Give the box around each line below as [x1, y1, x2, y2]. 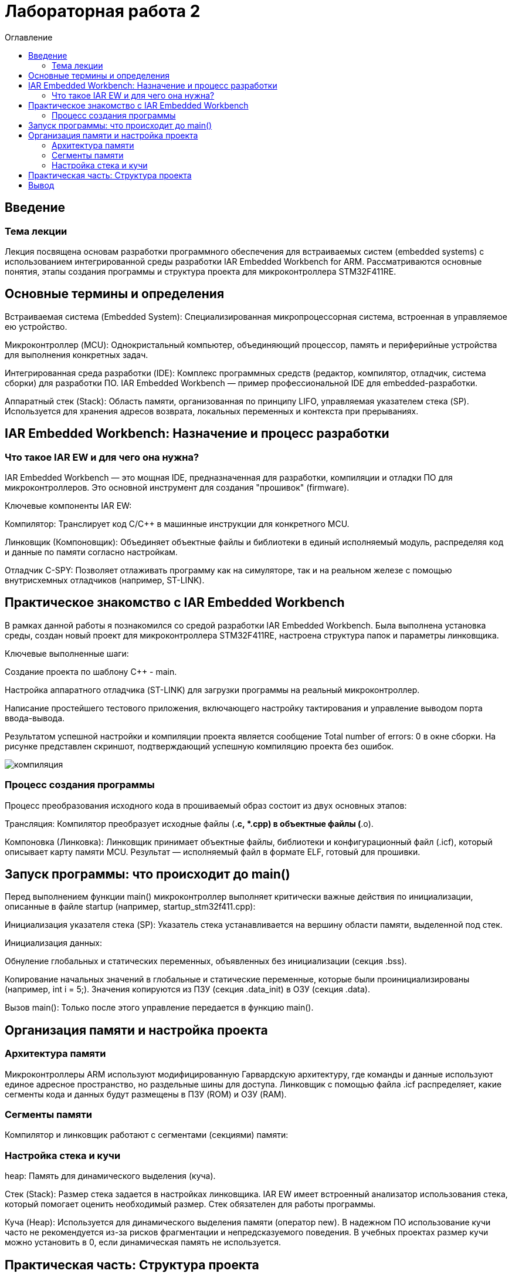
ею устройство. [5, 321, 67, 332]
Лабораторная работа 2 [5, 1, 201, 21]
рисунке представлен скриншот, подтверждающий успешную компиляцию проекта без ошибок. [5, 741, 394, 751]
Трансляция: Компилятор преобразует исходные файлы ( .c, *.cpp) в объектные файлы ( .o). [5, 818, 374, 829]
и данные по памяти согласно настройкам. [5, 547, 178, 558]
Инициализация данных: [5, 938, 102, 948]
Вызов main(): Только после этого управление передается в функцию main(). [5, 1002, 314, 1013]
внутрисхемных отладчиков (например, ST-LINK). [5, 575, 205, 586]
